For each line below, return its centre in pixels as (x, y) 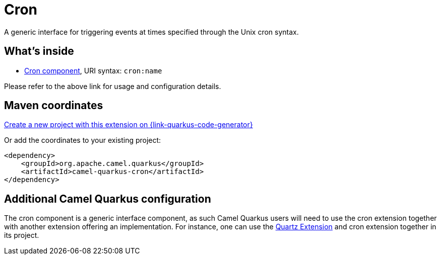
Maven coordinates (54, 106)
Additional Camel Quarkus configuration (108, 199)
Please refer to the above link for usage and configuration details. (113, 86)
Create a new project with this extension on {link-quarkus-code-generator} (129, 125)
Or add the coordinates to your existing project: (83, 140)
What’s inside (39, 51)
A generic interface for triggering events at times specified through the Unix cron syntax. (151, 32)
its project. (22, 235)
